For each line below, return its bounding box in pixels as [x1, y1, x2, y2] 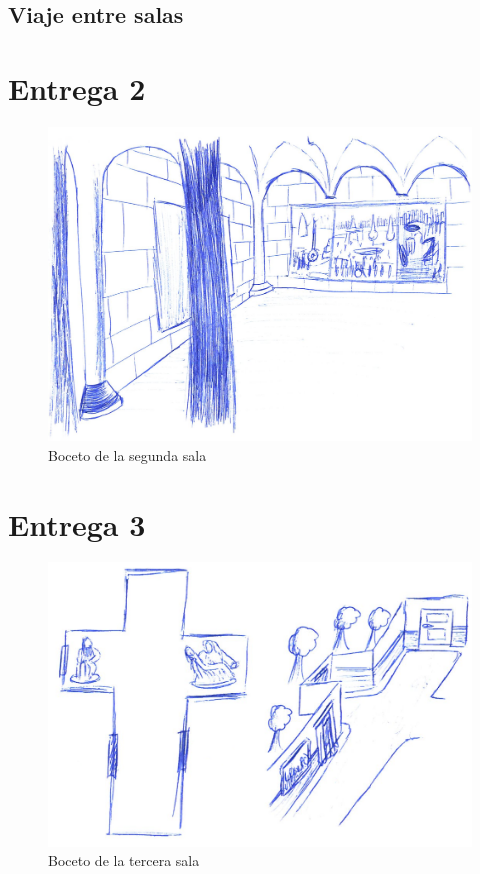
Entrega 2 [8, 67, 146, 108]
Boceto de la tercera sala [48, 850, 200, 871]
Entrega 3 [8, 503, 146, 544]
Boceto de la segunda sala [48, 444, 207, 465]
